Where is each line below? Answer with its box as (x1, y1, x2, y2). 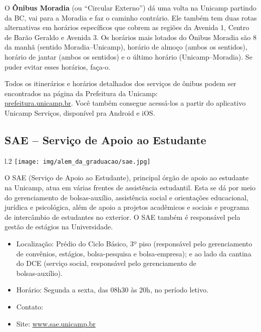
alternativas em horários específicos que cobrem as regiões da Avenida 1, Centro (5, 22, 249, 33)
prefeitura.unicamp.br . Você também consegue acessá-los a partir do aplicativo (5, 98, 246, 108)
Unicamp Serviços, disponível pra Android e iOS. (5, 107, 155, 118)
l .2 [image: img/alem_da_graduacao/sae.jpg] (5, 155, 151, 166)
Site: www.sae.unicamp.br (16, 318, 96, 328)
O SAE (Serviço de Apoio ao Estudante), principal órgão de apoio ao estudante (5, 172, 249, 183)
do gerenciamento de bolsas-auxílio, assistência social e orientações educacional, (5, 192, 248, 202)
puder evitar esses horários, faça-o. (5, 61, 111, 72)
